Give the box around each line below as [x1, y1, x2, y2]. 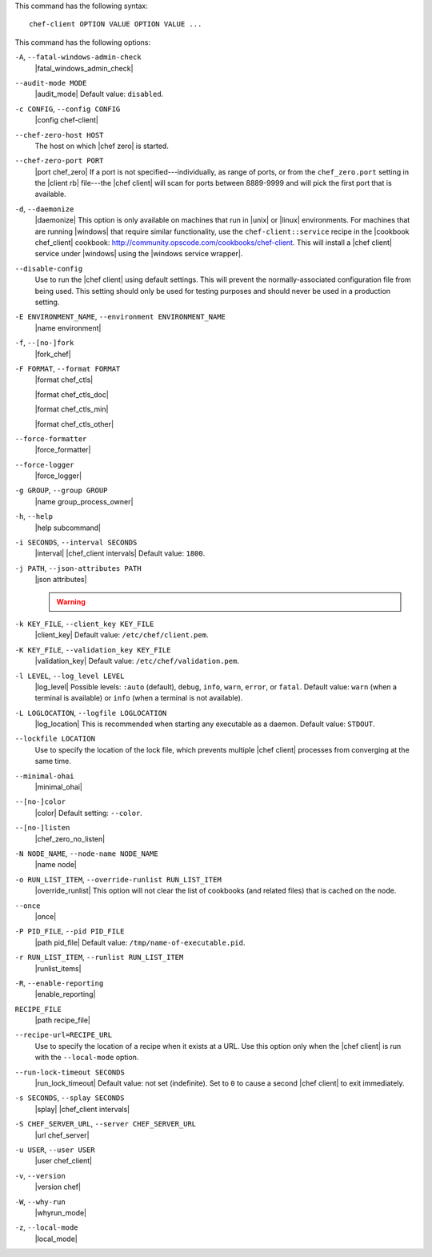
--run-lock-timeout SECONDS [14, 1067, 126, 1077]
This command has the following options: [14, 37, 151, 47]
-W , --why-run [14, 1197, 66, 1207]
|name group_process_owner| [34, 496, 134, 506]
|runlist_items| [34, 963, 82, 973]
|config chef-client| [34, 115, 99, 125]
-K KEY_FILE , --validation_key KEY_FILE [14, 645, 171, 654]
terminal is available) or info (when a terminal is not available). [34, 693, 243, 703]
